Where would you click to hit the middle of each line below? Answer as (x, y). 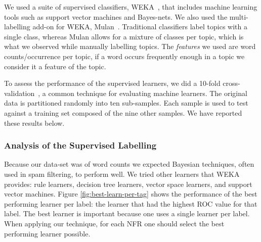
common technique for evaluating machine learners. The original (148, 93)
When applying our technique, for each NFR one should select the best (114, 223)
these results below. (34, 123)
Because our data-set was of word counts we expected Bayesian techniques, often (129, 164)
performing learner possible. (47, 233)
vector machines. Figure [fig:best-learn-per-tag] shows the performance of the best (131, 194)
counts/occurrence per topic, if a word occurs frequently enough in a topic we (124, 56)
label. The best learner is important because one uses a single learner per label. (127, 213)
